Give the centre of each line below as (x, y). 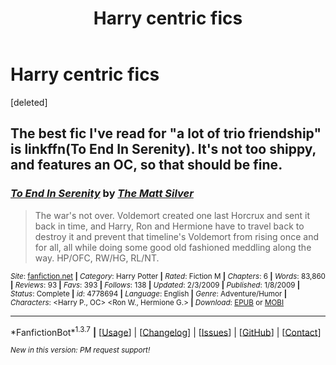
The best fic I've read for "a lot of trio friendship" (166, 133)
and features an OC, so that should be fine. (146, 165)
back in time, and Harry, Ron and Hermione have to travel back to (169, 226)
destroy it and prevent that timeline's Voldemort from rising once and (177, 236)
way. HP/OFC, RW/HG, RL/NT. (97, 258)
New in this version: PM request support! (80, 350)
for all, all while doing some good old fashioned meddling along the (173, 247)
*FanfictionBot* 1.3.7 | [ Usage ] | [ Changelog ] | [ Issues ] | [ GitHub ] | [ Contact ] (166, 331)
